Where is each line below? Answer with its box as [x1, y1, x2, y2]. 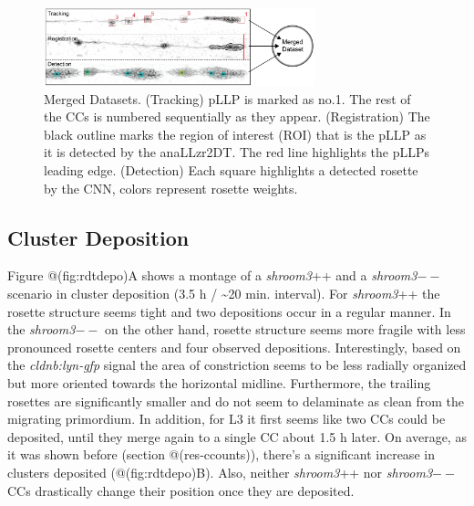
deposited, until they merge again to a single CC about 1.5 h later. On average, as [7, 427, 467, 446]
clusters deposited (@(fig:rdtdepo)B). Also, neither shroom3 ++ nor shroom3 [7, 462, 433, 481]
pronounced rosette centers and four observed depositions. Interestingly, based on [7, 337, 461, 356]
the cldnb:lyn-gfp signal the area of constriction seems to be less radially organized [7, 355, 467, 374]
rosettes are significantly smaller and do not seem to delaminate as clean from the [7, 391, 465, 410]
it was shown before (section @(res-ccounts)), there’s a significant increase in [7, 445, 435, 464]
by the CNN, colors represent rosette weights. [44, 178, 298, 197]
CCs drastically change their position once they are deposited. [7, 480, 355, 500]
